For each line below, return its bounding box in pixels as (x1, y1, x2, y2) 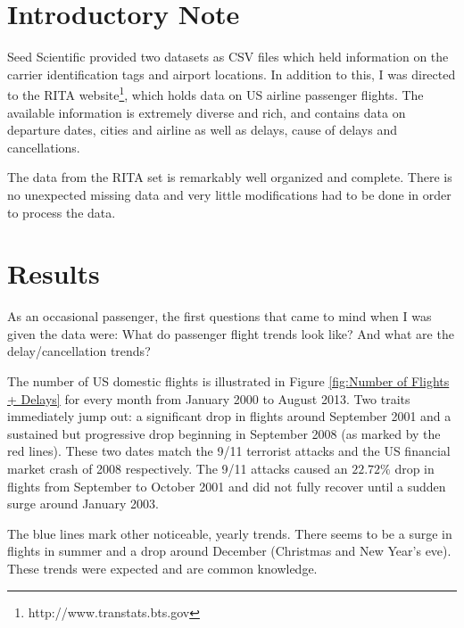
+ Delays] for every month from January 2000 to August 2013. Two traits (7, 389, 410, 408)
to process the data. (7, 202, 116, 221)
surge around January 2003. (7, 494, 159, 513)
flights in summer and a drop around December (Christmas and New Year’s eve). (7, 541, 452, 560)
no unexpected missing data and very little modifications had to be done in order (7, 185, 452, 203)
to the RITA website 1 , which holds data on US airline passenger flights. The (7, 83, 424, 103)
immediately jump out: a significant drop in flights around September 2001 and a (7, 407, 452, 426)
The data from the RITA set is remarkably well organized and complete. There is (7, 168, 452, 186)
